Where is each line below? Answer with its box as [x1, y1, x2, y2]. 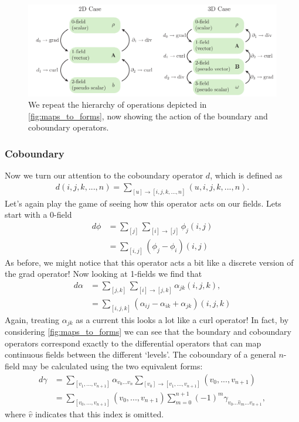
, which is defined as [210, 169, 283, 181]
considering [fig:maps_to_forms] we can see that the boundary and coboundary [5, 325, 291, 338]
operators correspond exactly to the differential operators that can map [5, 337, 261, 349]
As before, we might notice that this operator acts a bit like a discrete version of [5, 256, 294, 268]
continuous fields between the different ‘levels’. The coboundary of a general [5, 348, 276, 361]
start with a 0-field [5, 208, 72, 221]
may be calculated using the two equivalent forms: [22, 359, 203, 372]
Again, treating [5, 313, 60, 325]
